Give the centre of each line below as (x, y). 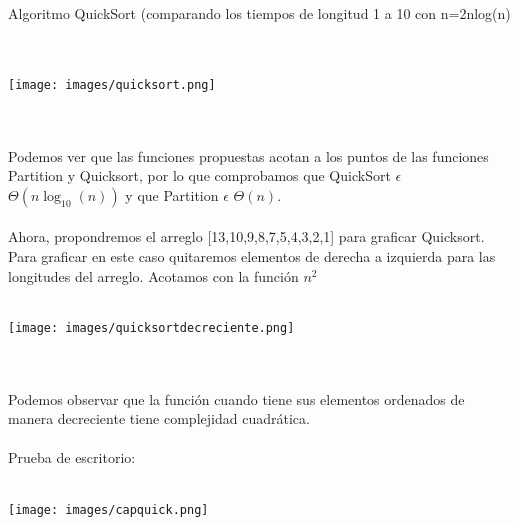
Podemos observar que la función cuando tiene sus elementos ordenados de (236, 398)
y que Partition (172, 194)
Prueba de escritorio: (72, 457)
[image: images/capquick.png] (108, 509)
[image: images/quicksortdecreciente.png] (151, 327)
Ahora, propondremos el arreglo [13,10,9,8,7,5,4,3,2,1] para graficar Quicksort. (246, 236)
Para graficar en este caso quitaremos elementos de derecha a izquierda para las (252, 256)
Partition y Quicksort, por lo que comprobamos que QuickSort (199, 175)
